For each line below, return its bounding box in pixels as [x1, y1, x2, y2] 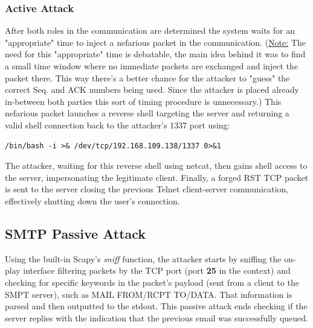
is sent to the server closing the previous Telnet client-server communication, [5, 183, 289, 195]
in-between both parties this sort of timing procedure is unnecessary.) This [5, 95, 282, 107]
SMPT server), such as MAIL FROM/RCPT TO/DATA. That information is [5, 288, 292, 300]
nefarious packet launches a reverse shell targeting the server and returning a [5, 107, 289, 119]
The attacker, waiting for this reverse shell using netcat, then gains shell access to [5, 159, 308, 172]
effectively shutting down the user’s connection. [5, 194, 180, 207]
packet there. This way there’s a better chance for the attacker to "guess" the [5, 71, 290, 84]
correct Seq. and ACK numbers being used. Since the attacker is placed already [5, 83, 299, 96]
